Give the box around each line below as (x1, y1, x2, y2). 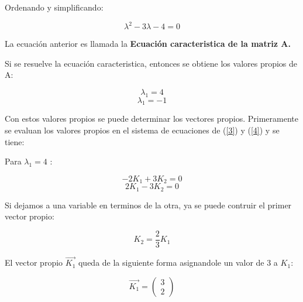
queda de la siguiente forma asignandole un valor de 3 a (78, 256, 278, 269)
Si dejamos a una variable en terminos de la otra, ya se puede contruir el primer (5, 198, 292, 211)
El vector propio (5, 256, 63, 269)
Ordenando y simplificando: (5, 1, 104, 13)
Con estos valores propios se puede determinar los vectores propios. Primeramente (5, 112, 298, 125)
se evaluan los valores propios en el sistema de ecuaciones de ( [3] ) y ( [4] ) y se (5, 124, 280, 136)
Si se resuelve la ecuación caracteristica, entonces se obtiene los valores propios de (5, 57, 298, 69)
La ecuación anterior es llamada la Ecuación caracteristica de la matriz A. (5, 37, 291, 50)
